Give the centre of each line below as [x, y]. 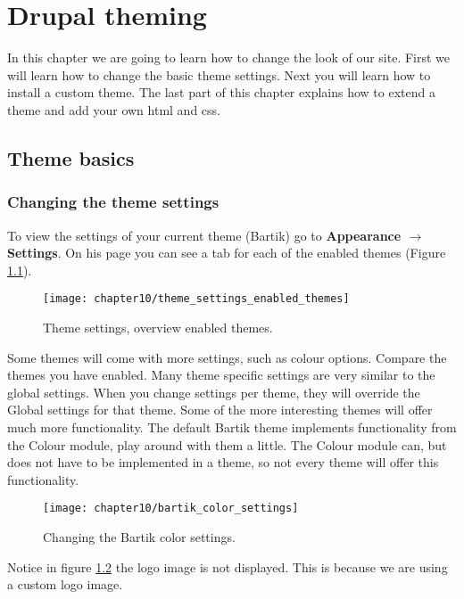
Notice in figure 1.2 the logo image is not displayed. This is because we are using [228, 566]
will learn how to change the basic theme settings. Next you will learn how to [219, 74]
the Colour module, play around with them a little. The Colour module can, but [227, 444]
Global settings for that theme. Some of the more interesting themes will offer [220, 410]
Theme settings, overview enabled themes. [158, 327]
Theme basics [71, 157]
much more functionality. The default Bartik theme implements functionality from [232, 427]
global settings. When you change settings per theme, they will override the [214, 392]
